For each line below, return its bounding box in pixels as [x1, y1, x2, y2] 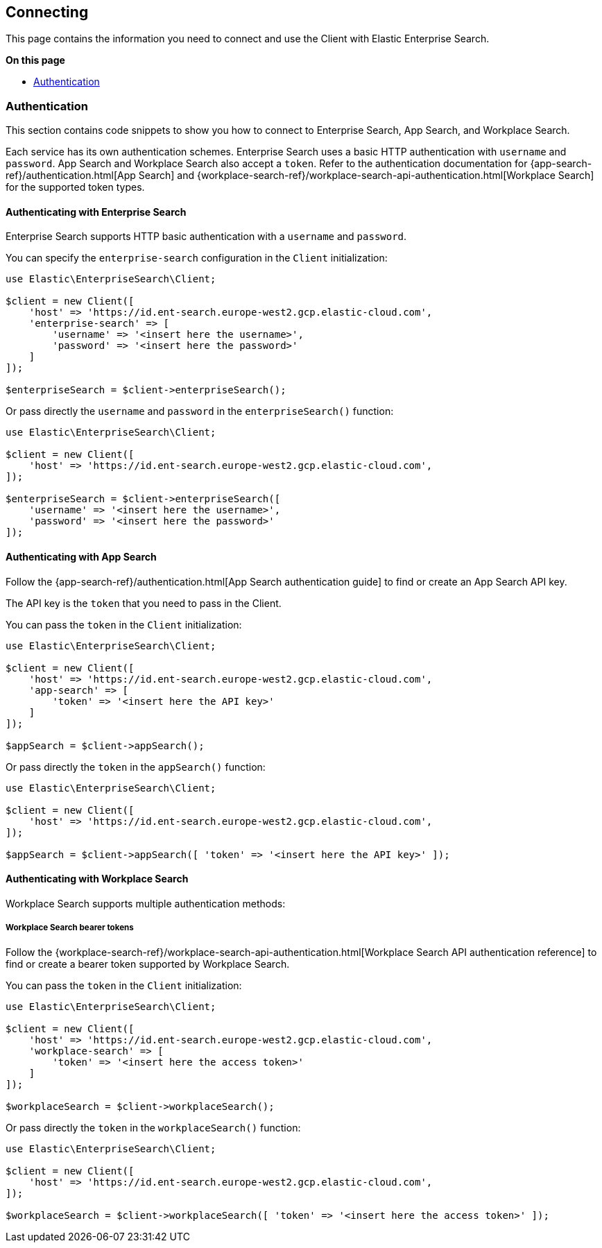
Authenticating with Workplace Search [6, 873, 189, 885]
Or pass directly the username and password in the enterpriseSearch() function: [6, 405, 394, 418]
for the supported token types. [6, 181, 145, 194]
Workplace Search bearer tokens [6, 923, 134, 933]
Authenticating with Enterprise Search [6, 205, 187, 218]
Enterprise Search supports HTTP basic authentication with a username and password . [6, 230, 407, 243]
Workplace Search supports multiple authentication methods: [6, 897, 286, 909]
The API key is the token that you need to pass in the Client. [6, 597, 282, 609]
